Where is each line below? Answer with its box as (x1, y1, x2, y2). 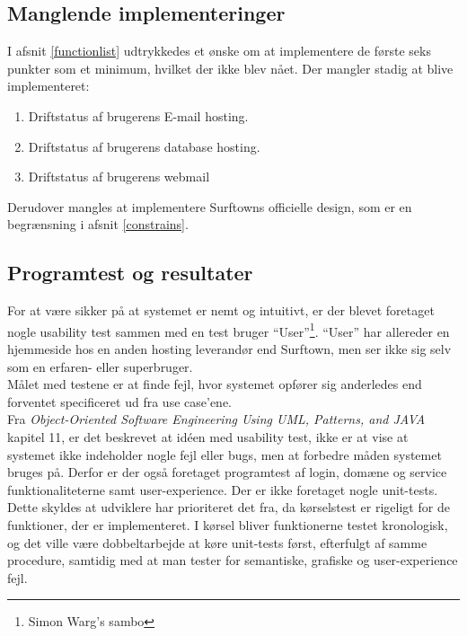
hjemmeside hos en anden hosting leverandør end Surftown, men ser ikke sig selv (7, 340, 452, 358)
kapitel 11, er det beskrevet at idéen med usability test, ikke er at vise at (7, 427, 409, 446)
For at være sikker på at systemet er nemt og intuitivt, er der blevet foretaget (7, 301, 435, 320)
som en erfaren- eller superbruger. (7, 357, 193, 375)
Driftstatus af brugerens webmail (28, 167, 210, 186)
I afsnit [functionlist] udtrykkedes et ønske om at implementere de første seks (7, 41, 431, 60)
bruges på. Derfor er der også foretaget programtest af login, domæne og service (7, 463, 447, 481)
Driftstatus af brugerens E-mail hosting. (28, 106, 249, 125)
